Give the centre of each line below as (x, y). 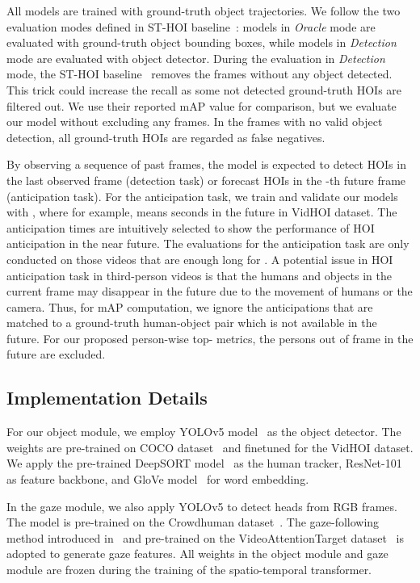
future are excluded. (56, 354)
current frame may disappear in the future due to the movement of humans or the (210, 291)
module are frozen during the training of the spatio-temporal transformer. (189, 570)
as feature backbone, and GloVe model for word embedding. (158, 479)
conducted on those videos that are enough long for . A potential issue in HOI (200, 259)
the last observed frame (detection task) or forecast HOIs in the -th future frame (206, 180)
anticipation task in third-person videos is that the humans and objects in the (199, 275)
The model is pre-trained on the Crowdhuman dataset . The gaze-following (193, 522)
